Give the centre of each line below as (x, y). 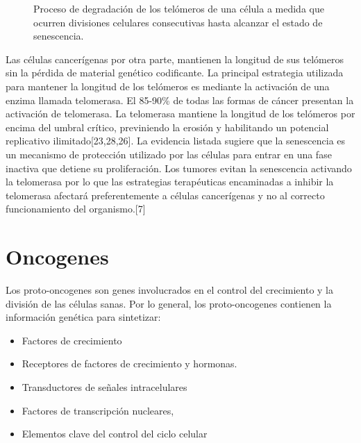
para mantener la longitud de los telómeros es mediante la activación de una (168, 86)
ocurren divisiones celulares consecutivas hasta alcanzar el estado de (178, 22)
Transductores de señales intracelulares (104, 387)
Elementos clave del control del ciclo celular (115, 434)
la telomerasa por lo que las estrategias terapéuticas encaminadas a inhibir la (170, 182)
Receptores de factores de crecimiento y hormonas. (129, 363)
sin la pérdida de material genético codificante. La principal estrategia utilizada (175, 73)
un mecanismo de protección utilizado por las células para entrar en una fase (169, 154)
